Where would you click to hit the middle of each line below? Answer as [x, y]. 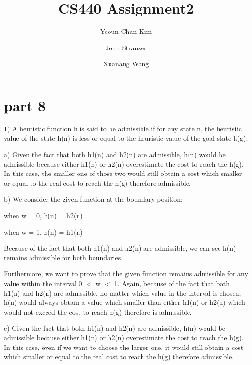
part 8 [25, 105]
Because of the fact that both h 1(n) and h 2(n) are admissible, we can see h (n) [120, 248]
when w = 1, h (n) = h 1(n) [43, 231]
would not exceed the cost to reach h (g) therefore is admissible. [98, 311]
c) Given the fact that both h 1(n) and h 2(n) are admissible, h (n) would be [115, 328]
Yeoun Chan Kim [126, 31]
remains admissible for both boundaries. [63, 257]
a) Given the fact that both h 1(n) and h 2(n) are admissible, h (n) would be [115, 154]
